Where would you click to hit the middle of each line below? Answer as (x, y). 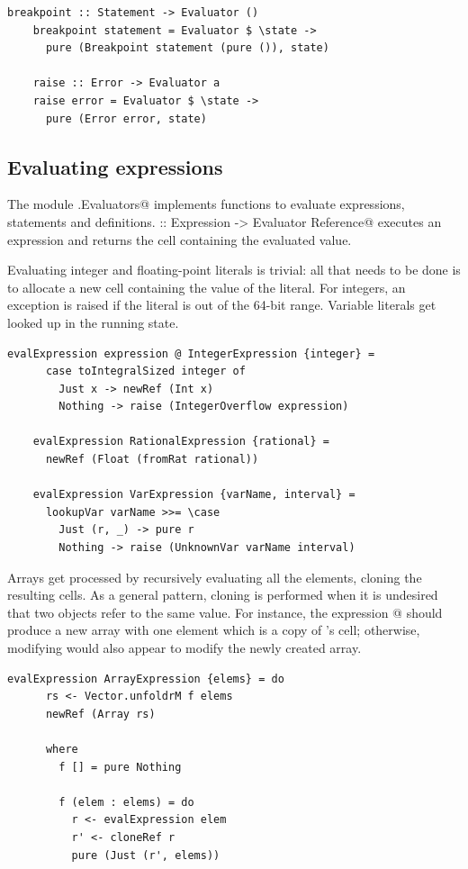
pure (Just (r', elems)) (146, 855)
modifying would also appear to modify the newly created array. (184, 648)
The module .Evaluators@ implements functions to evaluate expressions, (206, 204)
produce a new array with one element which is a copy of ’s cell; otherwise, (214, 630)
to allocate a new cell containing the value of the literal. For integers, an (207, 287)
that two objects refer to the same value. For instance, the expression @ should (225, 612)
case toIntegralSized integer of (145, 371)
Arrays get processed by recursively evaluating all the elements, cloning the (215, 577)
